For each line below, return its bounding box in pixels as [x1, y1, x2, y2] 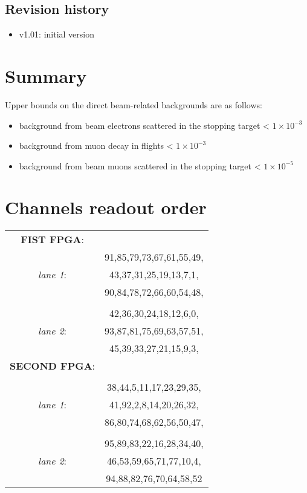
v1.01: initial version [19, 28, 94, 41]
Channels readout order [5, 195, 207, 220]
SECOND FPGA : [10, 359, 95, 373]
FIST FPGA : [21, 232, 84, 247]
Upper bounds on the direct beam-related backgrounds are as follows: [5, 98, 262, 111]
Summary [5, 63, 87, 88]
